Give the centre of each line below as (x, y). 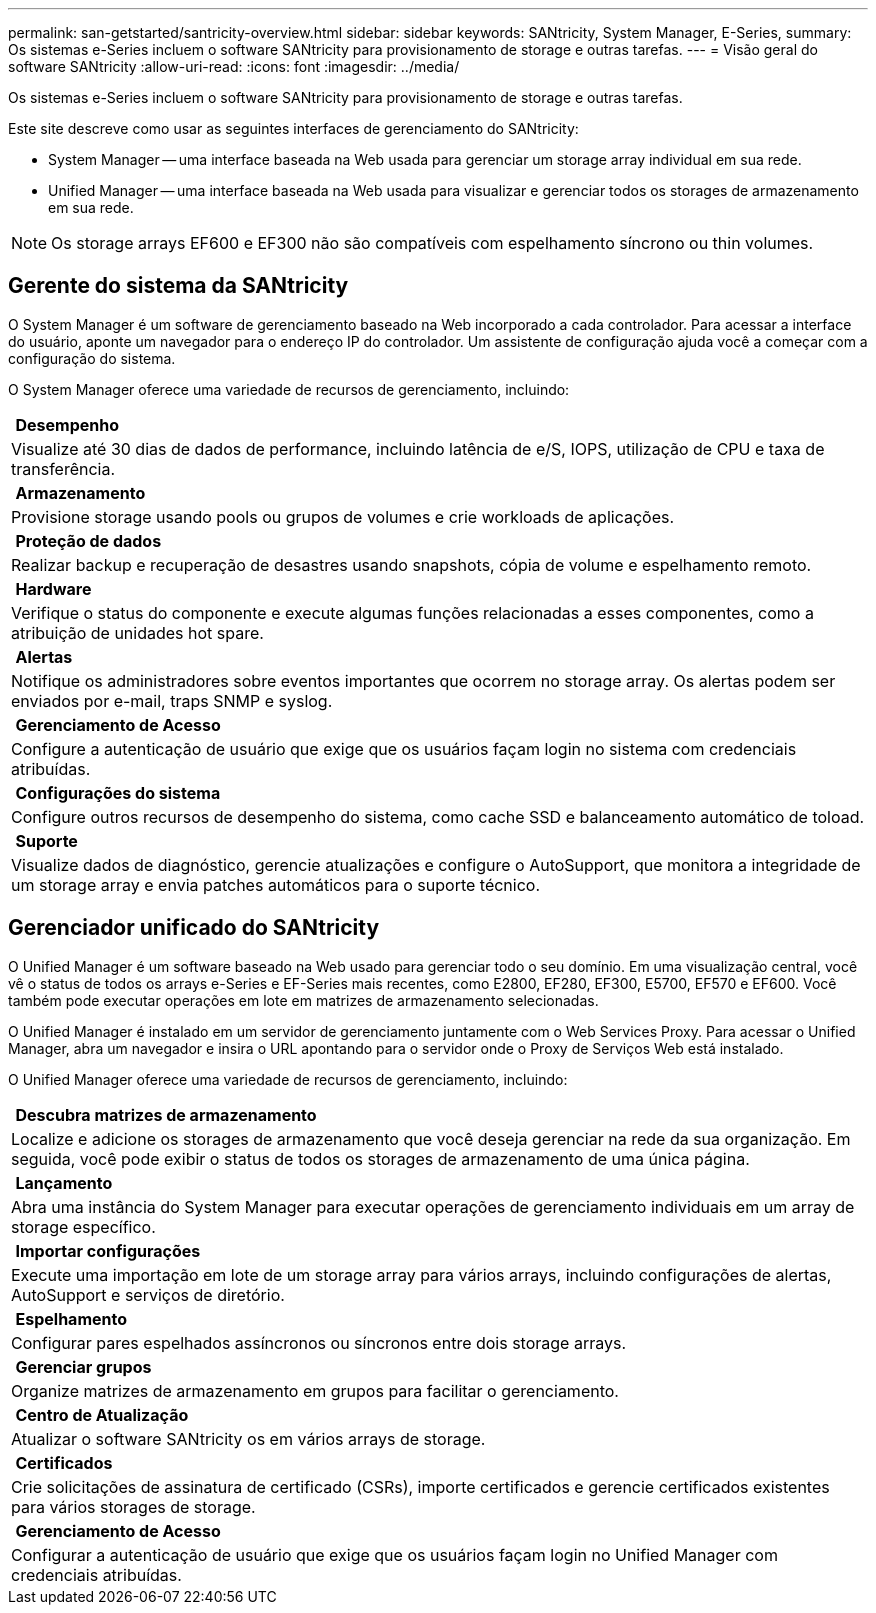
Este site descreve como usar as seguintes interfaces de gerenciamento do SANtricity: (293, 128)
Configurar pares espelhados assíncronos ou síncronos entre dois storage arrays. (319, 1342)
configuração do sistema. (92, 358)
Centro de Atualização (102, 1414)
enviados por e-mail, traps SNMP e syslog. (172, 700)
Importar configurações (108, 1250)
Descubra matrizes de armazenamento (166, 1114)
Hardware (53, 588)
